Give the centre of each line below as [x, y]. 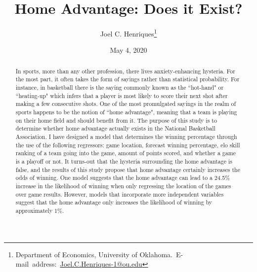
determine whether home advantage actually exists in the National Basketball [115, 128]
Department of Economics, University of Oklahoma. [94, 254]
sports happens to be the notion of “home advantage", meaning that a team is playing [126, 112]
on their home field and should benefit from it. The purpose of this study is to [116, 120]
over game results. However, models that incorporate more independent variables [120, 194]
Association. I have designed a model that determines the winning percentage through [126, 137]
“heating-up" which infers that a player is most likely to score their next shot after [122, 95]
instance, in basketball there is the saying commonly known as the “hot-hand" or [120, 87]
